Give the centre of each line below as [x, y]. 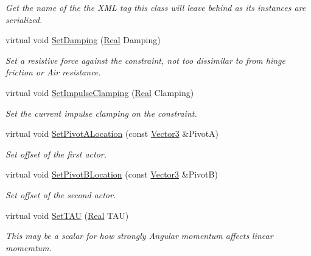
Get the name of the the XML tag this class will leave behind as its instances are [156, 7]
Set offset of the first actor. [56, 154]
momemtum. [29, 247]
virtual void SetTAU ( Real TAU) [67, 215]
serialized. [24, 19]
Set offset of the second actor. [61, 194]
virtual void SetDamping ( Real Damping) [83, 40]
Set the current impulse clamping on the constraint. [101, 113]
